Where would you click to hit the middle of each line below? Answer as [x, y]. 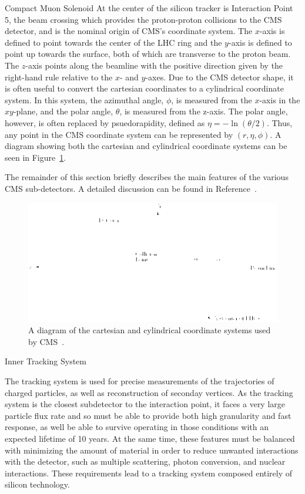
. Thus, [279, 122]
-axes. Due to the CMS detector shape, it [219, 77]
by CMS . [46, 341]
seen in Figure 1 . [36, 157]
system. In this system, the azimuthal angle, [84, 99]
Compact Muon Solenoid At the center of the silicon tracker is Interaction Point [149, 8]
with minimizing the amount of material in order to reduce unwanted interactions [152, 450]
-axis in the [280, 99]
